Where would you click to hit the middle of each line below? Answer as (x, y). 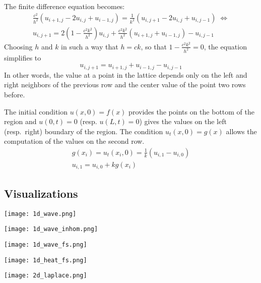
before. (15, 94)
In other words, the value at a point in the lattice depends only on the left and (126, 74)
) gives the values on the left (183, 121)
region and (20, 121)
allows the (241, 131)
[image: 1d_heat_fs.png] (46, 260)
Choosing (18, 46)
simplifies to (23, 57)
